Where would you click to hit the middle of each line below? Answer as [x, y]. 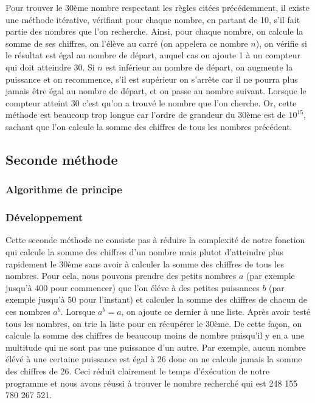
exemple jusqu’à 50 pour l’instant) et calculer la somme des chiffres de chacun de [156, 299]
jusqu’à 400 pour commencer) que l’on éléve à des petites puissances [133, 287]
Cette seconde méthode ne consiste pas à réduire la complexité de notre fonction [155, 240]
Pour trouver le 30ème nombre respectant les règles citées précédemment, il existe [158, 7]
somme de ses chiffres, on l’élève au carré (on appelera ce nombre [127, 43]
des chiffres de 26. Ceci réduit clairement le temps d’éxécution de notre [138, 370]
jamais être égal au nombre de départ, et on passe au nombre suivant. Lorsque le [156, 91]
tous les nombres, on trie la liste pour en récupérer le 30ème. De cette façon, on [154, 323]
